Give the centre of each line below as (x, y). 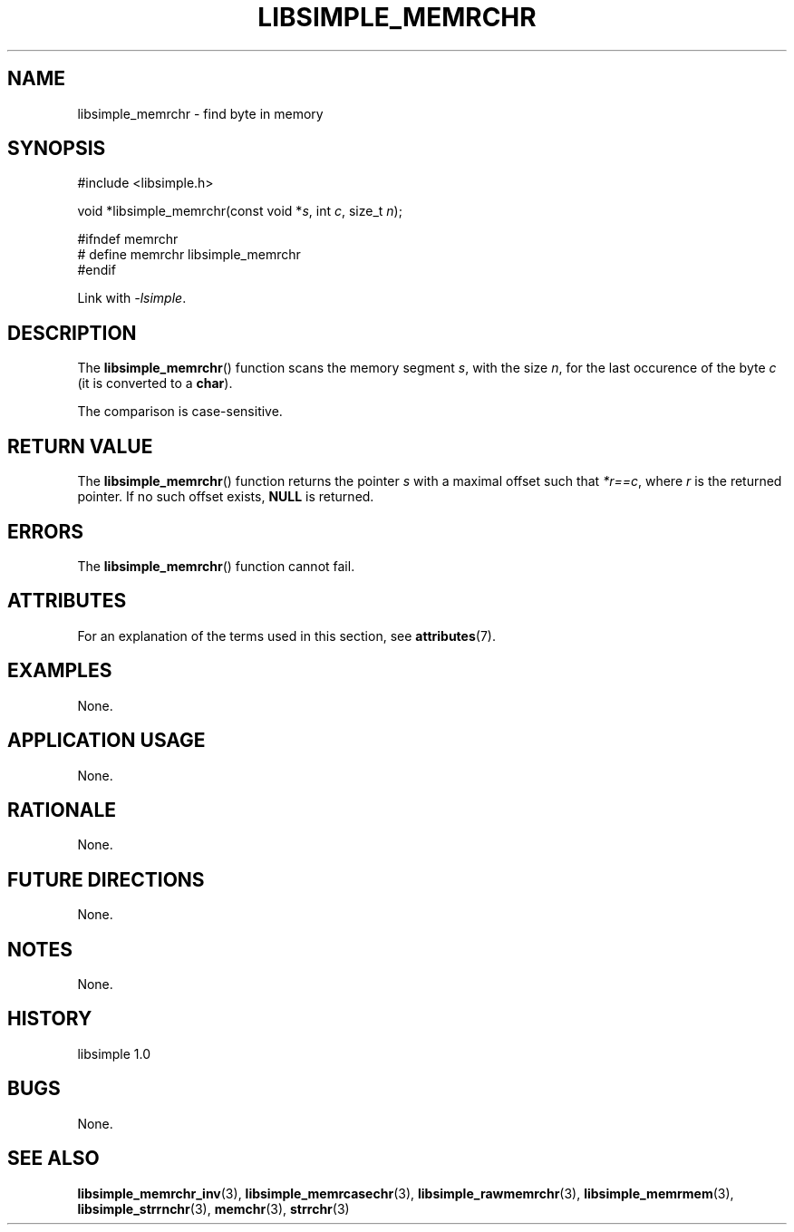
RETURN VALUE (80, 446)
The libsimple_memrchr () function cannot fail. (216, 566)
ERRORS (46, 531)
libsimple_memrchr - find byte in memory (200, 113)
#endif (97, 270)
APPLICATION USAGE (107, 741)
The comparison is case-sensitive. (180, 412)
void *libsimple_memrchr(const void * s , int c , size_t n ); (240, 211)
